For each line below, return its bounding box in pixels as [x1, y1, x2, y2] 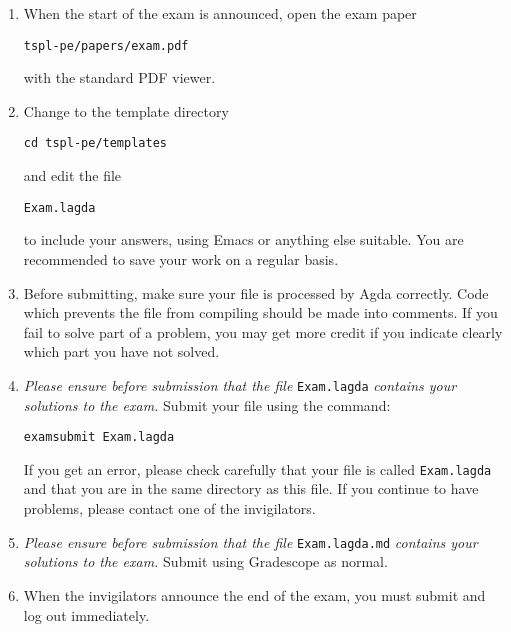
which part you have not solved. [23, 341, 220, 362]
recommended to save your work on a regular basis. [23, 248, 339, 269]
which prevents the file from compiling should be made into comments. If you [23, 302, 498, 323]
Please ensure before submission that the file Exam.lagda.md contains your [23, 531, 478, 552]
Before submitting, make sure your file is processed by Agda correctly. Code [23, 282, 489, 303]
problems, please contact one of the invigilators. [23, 498, 316, 519]
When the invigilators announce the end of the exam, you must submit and [23, 584, 486, 605]
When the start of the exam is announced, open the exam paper [23, 3, 417, 23]
